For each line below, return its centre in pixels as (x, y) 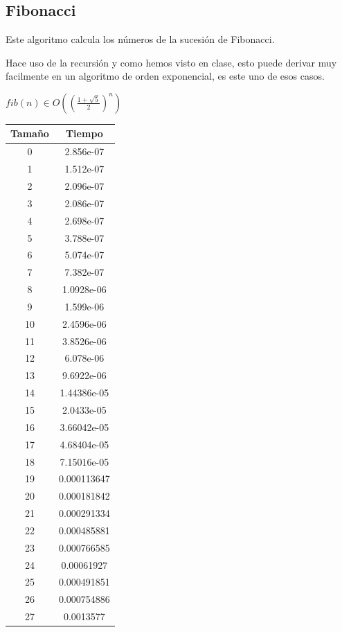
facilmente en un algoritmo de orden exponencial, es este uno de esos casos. (165, 76)
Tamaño (30, 133)
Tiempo (84, 133)
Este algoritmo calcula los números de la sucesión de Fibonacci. (140, 39)
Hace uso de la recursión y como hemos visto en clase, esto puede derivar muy (171, 62)
